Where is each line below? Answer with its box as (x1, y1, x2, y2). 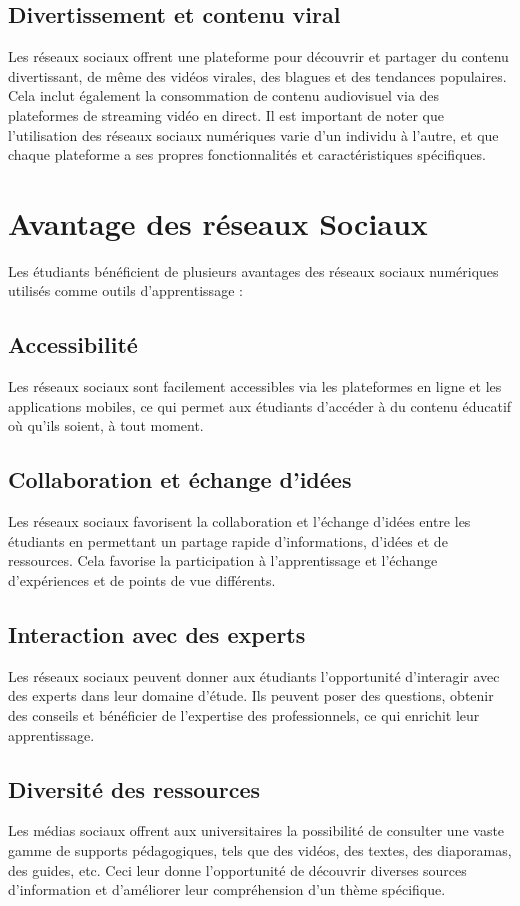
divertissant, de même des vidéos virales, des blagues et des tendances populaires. (8, 65, 507, 86)
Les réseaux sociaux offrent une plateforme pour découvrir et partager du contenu (8, 46, 509, 67)
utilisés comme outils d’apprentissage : (8, 280, 243, 301)
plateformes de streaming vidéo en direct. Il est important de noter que (8, 104, 444, 125)
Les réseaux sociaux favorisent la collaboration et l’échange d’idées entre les (8, 511, 471, 532)
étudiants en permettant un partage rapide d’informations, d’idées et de (8, 530, 448, 551)
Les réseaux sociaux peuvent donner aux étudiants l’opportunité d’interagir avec (8, 665, 500, 686)
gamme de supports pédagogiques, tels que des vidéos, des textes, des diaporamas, (8, 840, 512, 861)
